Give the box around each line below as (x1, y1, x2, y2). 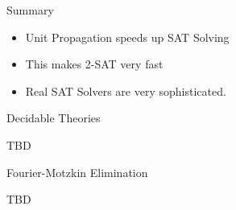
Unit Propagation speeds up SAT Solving (25, 28, 230, 45)
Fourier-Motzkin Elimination (6, 163, 148, 180)
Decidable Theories (6, 109, 101, 126)
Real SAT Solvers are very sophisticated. (25, 82, 226, 99)
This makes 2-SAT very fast (25, 56, 164, 72)
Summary (6, 2, 54, 18)
